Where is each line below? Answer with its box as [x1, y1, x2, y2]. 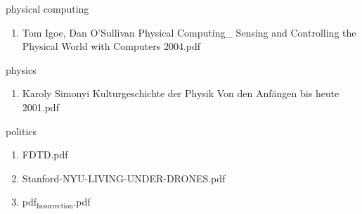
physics [6, 62, 37, 77]
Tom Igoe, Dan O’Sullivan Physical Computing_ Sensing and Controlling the [22, 25, 356, 39]
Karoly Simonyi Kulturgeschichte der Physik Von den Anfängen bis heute [22, 86, 340, 101]
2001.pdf [22, 99, 59, 114]
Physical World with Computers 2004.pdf [22, 39, 201, 53]
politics [6, 123, 37, 138]
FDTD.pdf [22, 147, 68, 162]
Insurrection [37, 202, 73, 210]
